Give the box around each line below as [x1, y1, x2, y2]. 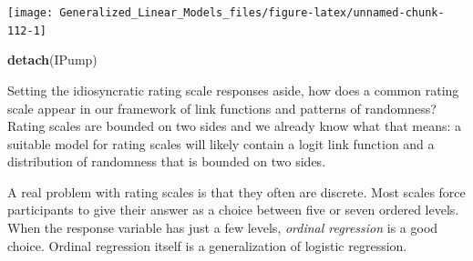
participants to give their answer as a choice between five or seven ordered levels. [7, 200, 459, 219]
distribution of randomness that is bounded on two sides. [7, 152, 326, 171]
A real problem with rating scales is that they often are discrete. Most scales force [7, 182, 466, 201]
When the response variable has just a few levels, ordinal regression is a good [7, 218, 438, 237]
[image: [7, 6, 54, 19]
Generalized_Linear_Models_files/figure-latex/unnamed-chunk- [59, 6, 445, 19]
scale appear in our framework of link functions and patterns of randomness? [7, 98, 437, 117]
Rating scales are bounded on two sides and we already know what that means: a [7, 116, 462, 136]
